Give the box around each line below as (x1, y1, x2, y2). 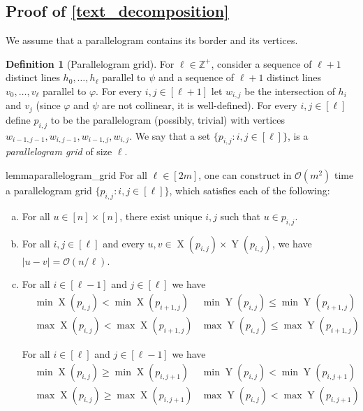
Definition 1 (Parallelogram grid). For (6, 56, 175, 71)
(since (36, 98, 61, 113)
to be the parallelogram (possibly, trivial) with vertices (50, 112, 286, 127)
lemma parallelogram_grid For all (6, 168, 147, 182)
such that (220, 208, 260, 223)
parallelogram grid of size (6, 144, 112, 159)
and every (103, 236, 145, 250)
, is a (287, 128, 309, 143)
